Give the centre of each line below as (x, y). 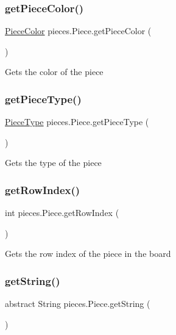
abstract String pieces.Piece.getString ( (78, 304)
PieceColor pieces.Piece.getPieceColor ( (78, 31)
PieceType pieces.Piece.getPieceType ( (77, 122)
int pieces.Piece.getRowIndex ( (62, 213)
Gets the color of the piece (54, 72)
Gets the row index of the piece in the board (88, 254)
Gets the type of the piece (53, 163)
